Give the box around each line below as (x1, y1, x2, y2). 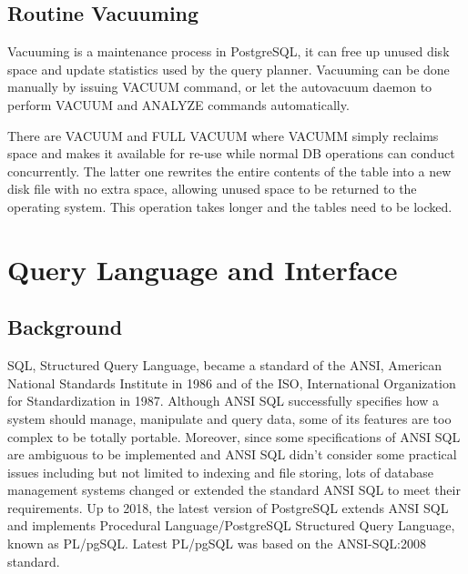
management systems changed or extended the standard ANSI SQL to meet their (7, 480, 461, 499)
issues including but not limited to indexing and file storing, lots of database (7, 462, 433, 481)
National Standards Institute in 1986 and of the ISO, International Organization (7, 373, 456, 392)
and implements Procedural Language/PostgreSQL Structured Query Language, (7, 516, 455, 535)
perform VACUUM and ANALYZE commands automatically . (7, 95, 350, 114)
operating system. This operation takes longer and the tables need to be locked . (7, 196, 453, 216)
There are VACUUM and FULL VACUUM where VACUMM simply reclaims (7, 126, 439, 145)
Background (7, 313, 123, 341)
